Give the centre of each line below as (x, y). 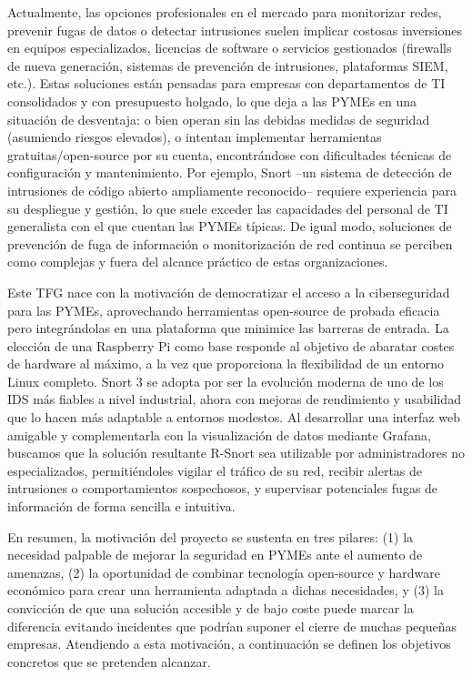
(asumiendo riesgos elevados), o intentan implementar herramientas (195, 137)
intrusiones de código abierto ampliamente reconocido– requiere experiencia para (232, 190)
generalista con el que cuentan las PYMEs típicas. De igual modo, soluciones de (230, 226)
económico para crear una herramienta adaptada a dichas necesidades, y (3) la (226, 590)
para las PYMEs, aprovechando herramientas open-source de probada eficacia (224, 310)
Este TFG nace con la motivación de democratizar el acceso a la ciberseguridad (229, 292)
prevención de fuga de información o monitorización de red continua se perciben (230, 243)
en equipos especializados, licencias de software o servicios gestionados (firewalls (230, 48)
